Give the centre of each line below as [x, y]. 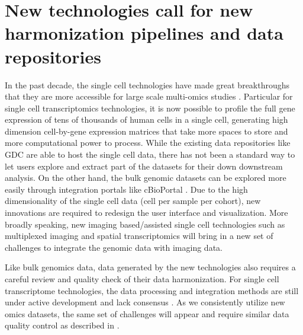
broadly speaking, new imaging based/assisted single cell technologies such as [145, 224]
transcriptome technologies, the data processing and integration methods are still [152, 290]
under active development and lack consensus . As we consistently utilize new [145, 302]
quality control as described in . [62, 325]
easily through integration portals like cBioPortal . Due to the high [126, 189]
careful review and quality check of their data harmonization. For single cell [142, 279]
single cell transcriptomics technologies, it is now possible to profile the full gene [150, 108]
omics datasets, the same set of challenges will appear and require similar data [147, 313]
